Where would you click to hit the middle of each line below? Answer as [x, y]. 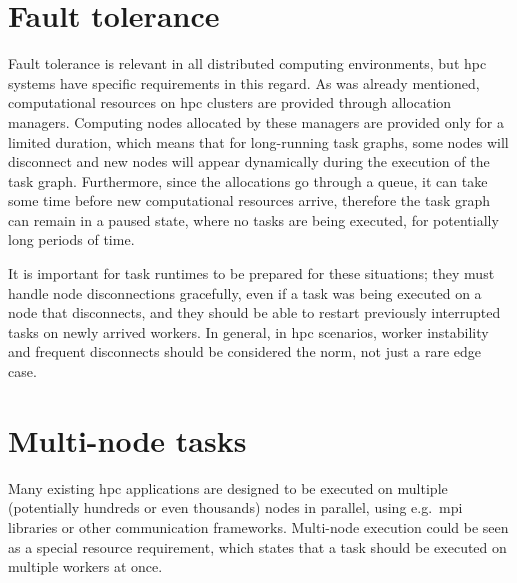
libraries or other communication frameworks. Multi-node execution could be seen [258, 526]
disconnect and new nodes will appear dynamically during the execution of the [249, 161]
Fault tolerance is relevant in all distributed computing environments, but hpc [247, 63]
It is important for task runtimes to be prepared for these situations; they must [251, 273]
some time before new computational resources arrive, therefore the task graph [249, 200]
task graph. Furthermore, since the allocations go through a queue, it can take [248, 180]
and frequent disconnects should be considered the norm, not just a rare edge [245, 351]
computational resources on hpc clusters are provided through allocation [230, 102]
